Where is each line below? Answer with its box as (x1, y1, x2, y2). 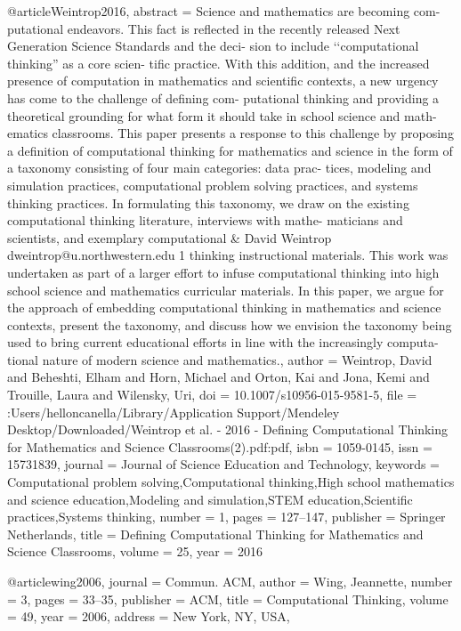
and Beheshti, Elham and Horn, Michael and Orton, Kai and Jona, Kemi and (7, 368, 430, 386)
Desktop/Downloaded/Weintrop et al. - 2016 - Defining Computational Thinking (7, 420, 449, 439)
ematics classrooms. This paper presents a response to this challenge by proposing (7, 124, 454, 142)
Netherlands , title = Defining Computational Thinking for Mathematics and (7, 524, 424, 543)
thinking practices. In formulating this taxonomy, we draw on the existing (7, 193, 409, 212)
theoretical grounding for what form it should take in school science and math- (7, 106, 437, 125)
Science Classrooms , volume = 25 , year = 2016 (7, 542, 263, 561)
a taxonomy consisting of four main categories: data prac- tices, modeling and (7, 158, 432, 177)
